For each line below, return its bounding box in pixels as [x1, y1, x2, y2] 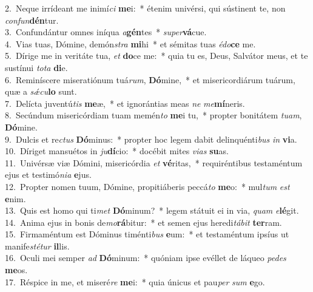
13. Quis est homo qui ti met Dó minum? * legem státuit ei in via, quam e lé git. [5, 204, 299, 217]
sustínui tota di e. [5, 61, 68, 73]
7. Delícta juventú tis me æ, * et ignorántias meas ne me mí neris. [5, 97, 245, 109]
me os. [5, 263, 28, 276]
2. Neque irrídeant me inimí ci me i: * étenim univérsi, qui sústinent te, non [5, 2, 286, 14]
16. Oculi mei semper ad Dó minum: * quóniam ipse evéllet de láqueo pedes [5, 251, 286, 264]
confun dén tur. [5, 13, 59, 26]
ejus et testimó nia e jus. [5, 168, 92, 181]
